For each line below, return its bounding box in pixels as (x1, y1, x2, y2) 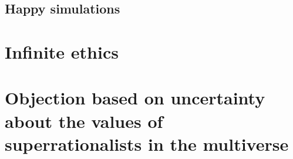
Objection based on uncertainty (5, 86, 265, 110)
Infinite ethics (5, 39, 119, 63)
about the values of (5, 109, 163, 133)
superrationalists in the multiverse (5, 131, 289, 155)
